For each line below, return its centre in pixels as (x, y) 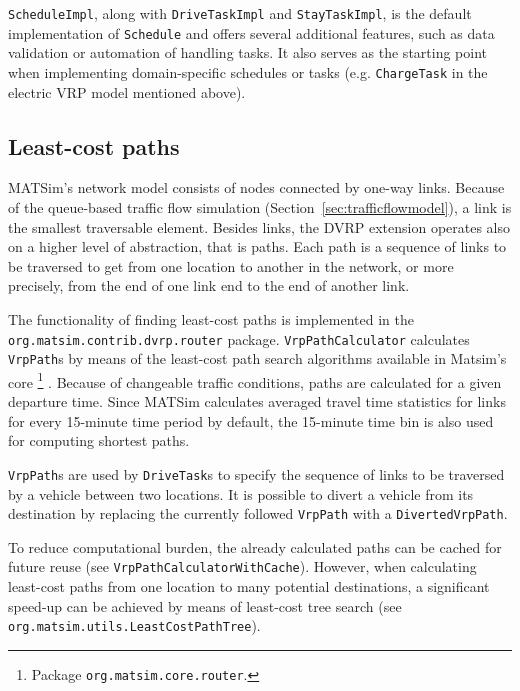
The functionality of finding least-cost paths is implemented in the (211, 318)
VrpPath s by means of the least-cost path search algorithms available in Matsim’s (257, 358)
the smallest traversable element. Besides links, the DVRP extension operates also (259, 226)
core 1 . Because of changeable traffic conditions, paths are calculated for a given (255, 380)
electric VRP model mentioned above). (127, 91)
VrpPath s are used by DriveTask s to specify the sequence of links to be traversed (256, 473)
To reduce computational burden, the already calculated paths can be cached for (255, 546)
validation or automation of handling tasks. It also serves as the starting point (248, 52)
